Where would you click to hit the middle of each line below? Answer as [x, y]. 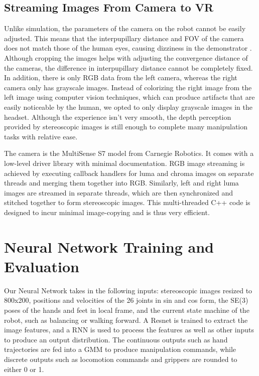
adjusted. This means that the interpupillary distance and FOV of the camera [124, 38]
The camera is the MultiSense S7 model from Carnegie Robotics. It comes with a [129, 153]
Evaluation [42, 266]
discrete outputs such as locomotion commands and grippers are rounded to [121, 359]
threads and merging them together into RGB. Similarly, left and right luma [121, 183]
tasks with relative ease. [41, 136]
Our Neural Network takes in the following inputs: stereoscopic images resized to [128, 290]
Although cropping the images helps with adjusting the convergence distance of [126, 57]
